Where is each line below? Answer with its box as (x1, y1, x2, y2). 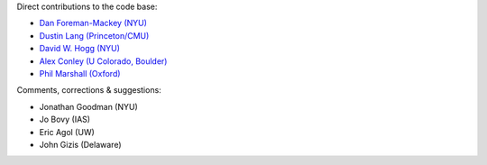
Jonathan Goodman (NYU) (39, 101, 139, 112)
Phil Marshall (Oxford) (39, 68, 121, 78)
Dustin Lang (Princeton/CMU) (39, 30, 150, 41)
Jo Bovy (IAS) (39, 114, 90, 125)
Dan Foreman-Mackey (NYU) (39, 18, 148, 29)
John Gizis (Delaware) (39, 139, 122, 150)
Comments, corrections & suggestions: (16, 85, 161, 96)
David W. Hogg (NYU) (39, 43, 121, 54)
